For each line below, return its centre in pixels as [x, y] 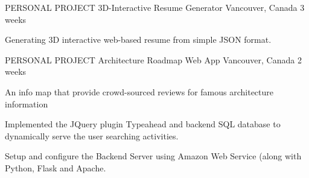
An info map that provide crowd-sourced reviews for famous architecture [139, 91]
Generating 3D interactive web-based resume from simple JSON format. [138, 40]
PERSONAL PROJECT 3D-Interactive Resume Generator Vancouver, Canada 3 [155, 7]
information [27, 103]
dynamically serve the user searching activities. [92, 135]
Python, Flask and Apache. [56, 167]
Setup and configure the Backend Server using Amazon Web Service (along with [153, 156]
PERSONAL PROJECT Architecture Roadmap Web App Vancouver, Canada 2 [153, 59]
